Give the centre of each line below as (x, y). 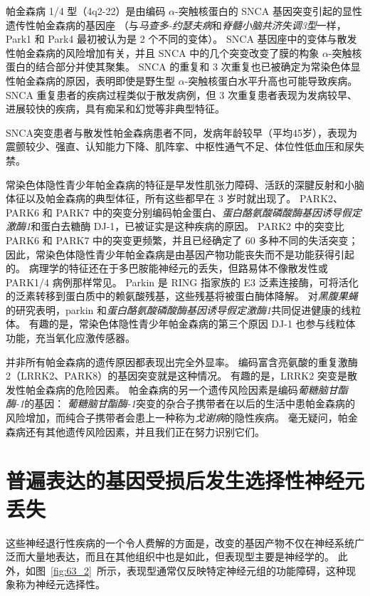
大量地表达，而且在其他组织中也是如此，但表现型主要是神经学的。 (180, 556)
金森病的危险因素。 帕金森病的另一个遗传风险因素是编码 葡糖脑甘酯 (191, 389)
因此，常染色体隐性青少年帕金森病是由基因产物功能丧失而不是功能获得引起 (180, 254)
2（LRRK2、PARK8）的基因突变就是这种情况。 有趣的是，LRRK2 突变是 (176, 376)
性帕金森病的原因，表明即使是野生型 (90, 80)
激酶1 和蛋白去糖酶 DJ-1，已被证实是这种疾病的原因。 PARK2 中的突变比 (175, 226)
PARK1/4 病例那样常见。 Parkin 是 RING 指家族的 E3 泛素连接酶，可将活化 (182, 282)
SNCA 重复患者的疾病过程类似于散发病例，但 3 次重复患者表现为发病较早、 (181, 94)
